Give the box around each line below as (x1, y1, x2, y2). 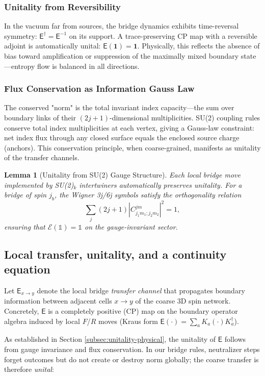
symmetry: (4, 30, 37, 41)
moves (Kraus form (98, 315, 158, 326)
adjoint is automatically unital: (4, 40, 101, 51)
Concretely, (4, 306, 39, 316)
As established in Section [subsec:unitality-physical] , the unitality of (4, 334, 216, 344)
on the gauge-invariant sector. (85, 221, 178, 232)
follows (224, 334, 246, 344)
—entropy (4, 60, 35, 71)
